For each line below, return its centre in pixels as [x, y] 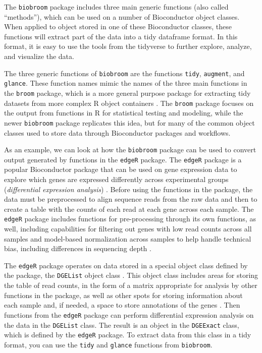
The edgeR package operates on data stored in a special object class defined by [126, 265]
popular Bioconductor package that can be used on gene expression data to [121, 169]
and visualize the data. [39, 56]
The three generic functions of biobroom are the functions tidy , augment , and [124, 73]
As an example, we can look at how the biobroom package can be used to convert [130, 150]
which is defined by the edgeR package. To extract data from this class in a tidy [128, 335]
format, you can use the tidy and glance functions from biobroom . [108, 344]
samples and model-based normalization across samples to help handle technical [128, 238]
